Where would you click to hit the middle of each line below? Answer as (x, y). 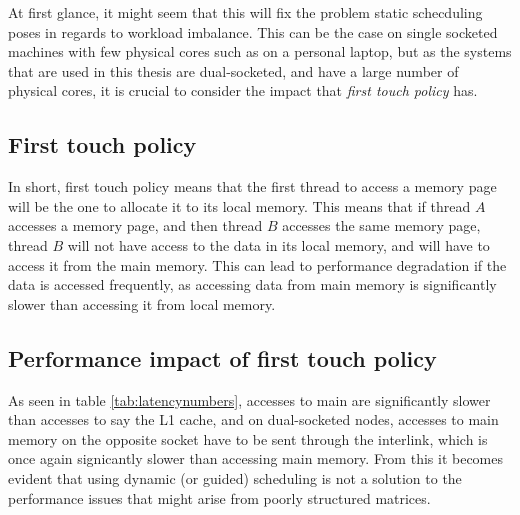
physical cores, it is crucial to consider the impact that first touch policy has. (243, 90)
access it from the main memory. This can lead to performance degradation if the (257, 264)
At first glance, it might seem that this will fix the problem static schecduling (245, 12)
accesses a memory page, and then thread (135, 225)
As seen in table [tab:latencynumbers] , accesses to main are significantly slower (249, 399)
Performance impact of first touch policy (222, 357)
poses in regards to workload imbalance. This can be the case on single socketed (253, 31)
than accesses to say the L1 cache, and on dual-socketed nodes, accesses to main (253, 419)
